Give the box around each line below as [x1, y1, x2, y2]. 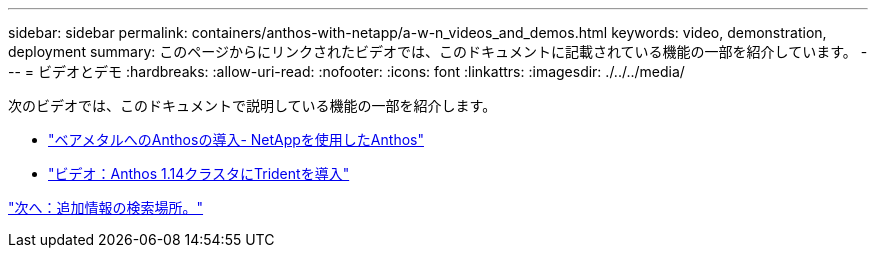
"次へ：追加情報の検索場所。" [8, 199, 204, 216]
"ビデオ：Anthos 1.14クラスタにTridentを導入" [48, 165, 350, 182]
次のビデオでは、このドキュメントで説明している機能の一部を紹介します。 [8, 97, 497, 114]
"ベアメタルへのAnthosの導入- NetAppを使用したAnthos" [48, 131, 424, 148]
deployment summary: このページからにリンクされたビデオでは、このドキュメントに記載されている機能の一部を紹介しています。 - [8, 43, 868, 60]
